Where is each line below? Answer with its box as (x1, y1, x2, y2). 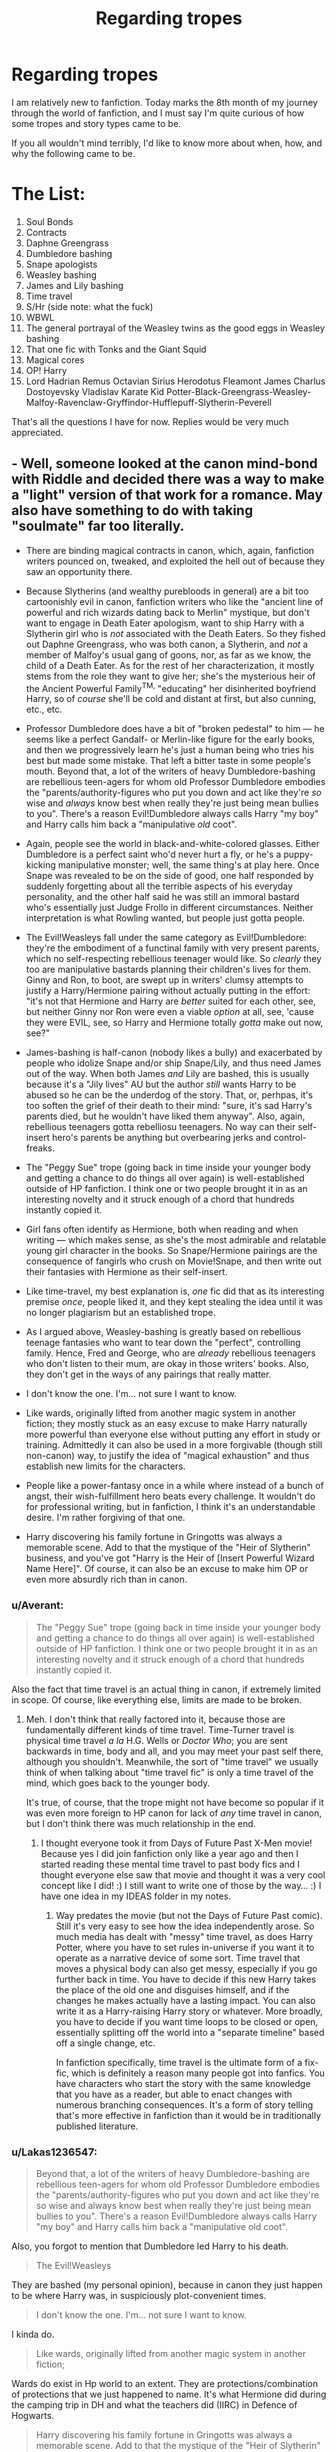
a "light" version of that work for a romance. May (11, 487, 323, 504)
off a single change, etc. (55, 2037, 156, 2049)
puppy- (283, 848, 314, 861)
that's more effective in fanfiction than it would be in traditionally (55, 2109, 322, 2121)
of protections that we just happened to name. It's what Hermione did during (11, 2388, 327, 2400)
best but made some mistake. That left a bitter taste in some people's (25, 755, 312, 767)
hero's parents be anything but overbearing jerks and (52, 1132, 272, 1144)
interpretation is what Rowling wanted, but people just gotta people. (25, 912, 306, 924)
